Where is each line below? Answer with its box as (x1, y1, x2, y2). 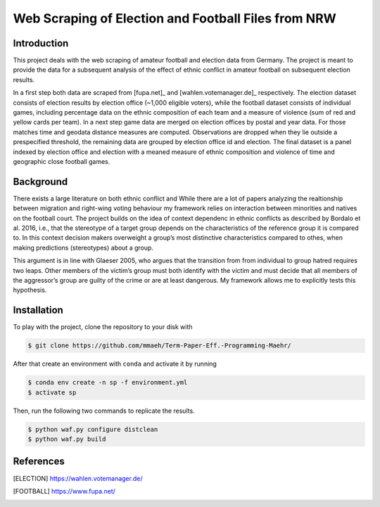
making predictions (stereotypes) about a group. (13, 243, 154, 252)
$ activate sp (27, 388, 77, 397)
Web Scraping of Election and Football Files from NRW (13, 11, 337, 26)
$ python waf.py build (27, 435, 106, 443)
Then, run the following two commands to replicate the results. (13, 406, 195, 415)
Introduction (13, 37, 69, 49)
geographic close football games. (13, 157, 110, 165)
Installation (13, 304, 63, 316)
